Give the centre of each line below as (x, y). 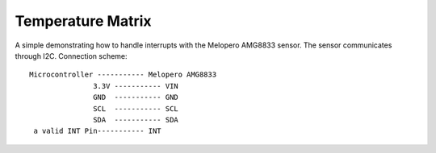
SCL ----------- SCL (136, 108)
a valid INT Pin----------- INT (97, 131)
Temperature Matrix (84, 21)
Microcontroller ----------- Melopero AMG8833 (123, 75)
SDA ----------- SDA (136, 120)
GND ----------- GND (136, 97)
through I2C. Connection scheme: (71, 56)
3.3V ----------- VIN (136, 86)
